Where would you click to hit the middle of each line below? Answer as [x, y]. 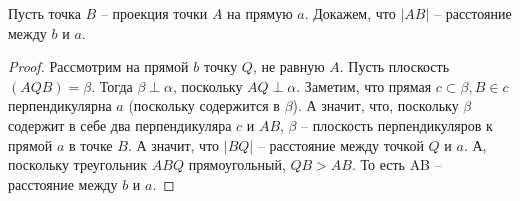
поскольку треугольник [78, 164]
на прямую [260, 13]
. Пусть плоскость [394, 66]
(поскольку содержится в [204, 105]
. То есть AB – [396, 164]
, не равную [288, 66]
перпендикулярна [60, 105]
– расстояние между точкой [340, 144]
